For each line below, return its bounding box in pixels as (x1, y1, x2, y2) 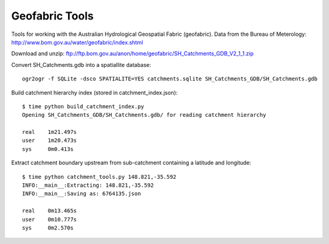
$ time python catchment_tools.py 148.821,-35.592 (22, 173, 177, 180)
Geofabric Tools (11, 9, 94, 23)
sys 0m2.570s (22, 224, 74, 231)
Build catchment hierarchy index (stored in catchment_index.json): (11, 89, 178, 96)
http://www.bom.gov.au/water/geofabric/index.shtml (11, 38, 143, 46)
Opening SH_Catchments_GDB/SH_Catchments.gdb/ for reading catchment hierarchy (22, 111, 266, 119)
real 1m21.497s (22, 128, 77, 136)
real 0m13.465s (22, 207, 77, 214)
